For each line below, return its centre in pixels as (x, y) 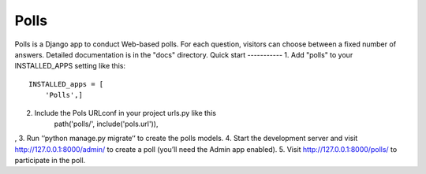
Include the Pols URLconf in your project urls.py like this (125, 113)
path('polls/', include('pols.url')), (106, 124)
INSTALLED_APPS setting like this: (70, 66)
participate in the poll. (50, 161)
